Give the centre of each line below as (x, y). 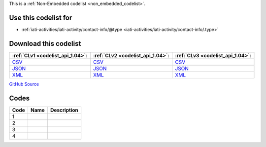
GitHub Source (24, 84)
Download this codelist (45, 44)
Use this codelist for (41, 18)
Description (64, 110)
